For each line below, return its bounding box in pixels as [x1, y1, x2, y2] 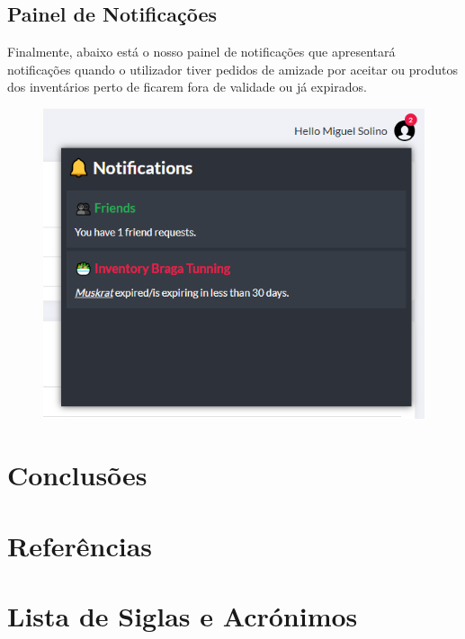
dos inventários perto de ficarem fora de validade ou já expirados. [7, 77, 367, 96]
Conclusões [7, 457, 148, 493]
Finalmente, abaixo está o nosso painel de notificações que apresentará [7, 42, 396, 61]
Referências [7, 527, 153, 564]
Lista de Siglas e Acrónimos [7, 598, 358, 635]
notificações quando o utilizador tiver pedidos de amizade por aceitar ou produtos [7, 59, 458, 78]
